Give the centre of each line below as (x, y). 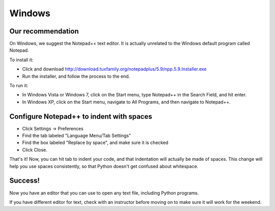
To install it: (21, 60)
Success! (25, 181)
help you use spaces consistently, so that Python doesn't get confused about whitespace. (104, 166)
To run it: (19, 86)
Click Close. (35, 150)
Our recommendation (44, 31)
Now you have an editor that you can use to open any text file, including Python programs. (104, 193)
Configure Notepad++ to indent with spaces (81, 116)
